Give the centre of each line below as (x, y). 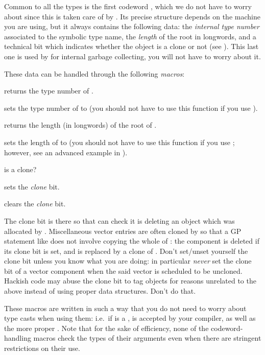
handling (18, 338)
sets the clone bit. (32, 186)
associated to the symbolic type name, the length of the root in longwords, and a (130, 36)
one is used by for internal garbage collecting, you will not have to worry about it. (132, 56)
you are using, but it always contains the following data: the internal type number (132, 26)
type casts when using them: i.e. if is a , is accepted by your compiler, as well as (130, 318)
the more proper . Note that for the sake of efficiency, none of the (106, 328)
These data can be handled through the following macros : (94, 73)
